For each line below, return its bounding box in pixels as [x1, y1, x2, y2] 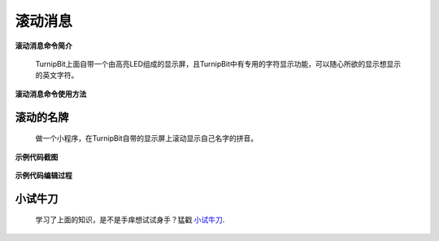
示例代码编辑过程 [15, 170, 72, 180]
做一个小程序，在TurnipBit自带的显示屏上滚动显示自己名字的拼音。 [35, 134, 259, 143]
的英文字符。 [35, 70, 79, 81]
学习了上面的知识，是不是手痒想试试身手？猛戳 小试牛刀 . [35, 215, 225, 225]
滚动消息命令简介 [15, 41, 72, 50]
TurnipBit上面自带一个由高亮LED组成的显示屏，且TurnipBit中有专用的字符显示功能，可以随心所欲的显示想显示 [35, 59, 402, 68]
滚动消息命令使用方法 [15, 89, 87, 99]
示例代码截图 [15, 151, 59, 162]
